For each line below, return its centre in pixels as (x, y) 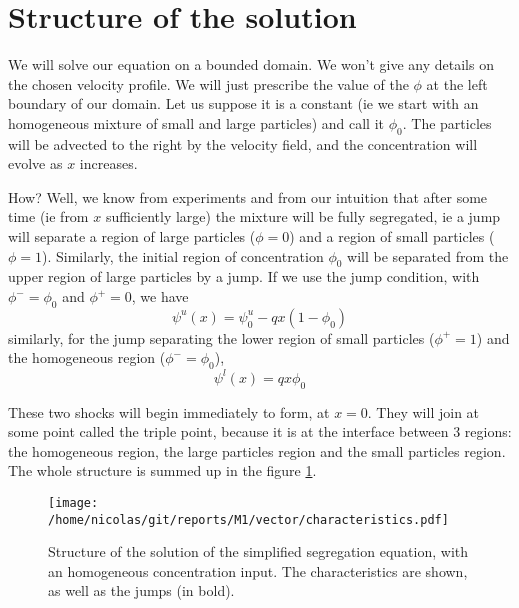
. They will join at (423, 411)
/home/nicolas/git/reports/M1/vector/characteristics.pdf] (248, 519)
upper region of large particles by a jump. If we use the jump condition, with (244, 276)
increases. (108, 163)
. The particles (447, 122)
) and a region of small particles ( (392, 236)
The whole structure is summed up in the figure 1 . (162, 470)
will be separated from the (428, 255)
